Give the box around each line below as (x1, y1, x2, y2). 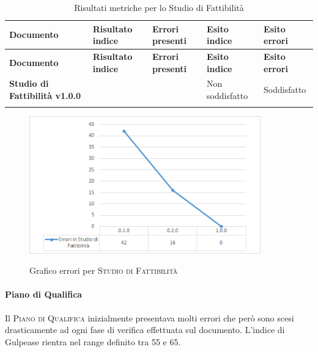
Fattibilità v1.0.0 (9, 89, 81, 102)
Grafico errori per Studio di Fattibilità (29, 264, 178, 277)
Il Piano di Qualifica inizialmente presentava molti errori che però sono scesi (5, 311, 294, 324)
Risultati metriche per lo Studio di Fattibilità (74, 1, 244, 13)
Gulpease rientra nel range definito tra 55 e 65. (5, 335, 181, 348)
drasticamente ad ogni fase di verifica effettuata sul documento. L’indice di (5, 323, 285, 336)
